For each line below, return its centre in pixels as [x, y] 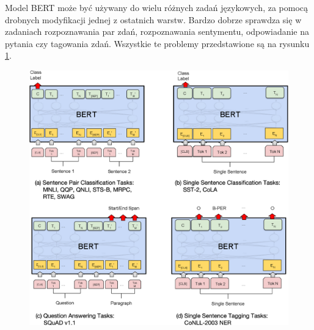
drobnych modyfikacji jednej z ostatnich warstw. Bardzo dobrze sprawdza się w [153, 19]
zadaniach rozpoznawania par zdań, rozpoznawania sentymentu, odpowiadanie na [157, 31]
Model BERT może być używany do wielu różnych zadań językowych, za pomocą [157, 7]
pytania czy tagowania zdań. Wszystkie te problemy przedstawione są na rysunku [157, 43]
